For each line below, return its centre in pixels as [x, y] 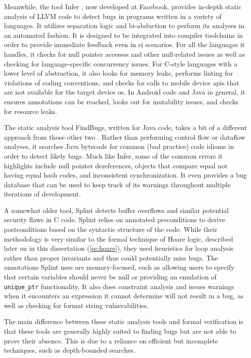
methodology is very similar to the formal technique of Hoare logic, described [118, 238]
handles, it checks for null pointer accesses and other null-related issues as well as [125, 54]
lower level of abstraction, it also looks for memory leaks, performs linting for [118, 73]
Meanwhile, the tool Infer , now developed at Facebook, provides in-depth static [123, 6]
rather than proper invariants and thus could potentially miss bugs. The [111, 257]
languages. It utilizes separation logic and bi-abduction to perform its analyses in [124, 25]
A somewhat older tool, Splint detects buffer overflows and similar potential [117, 210]
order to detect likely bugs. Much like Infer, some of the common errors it [113, 155]
